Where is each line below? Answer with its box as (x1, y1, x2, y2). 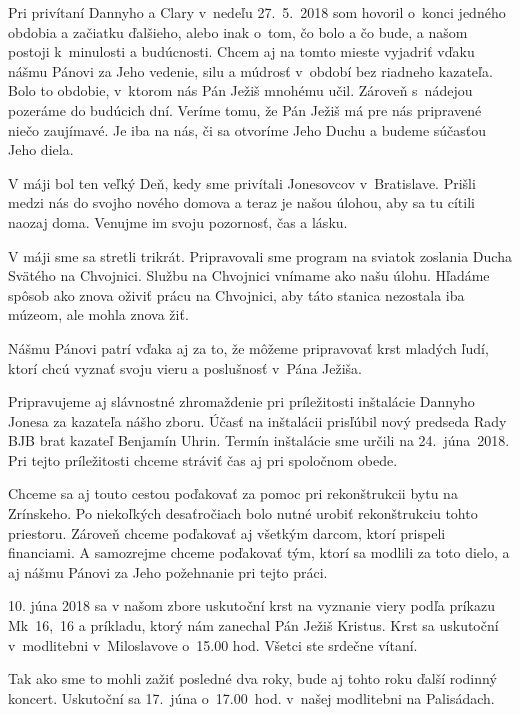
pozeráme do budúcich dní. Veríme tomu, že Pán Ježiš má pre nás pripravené (8, 99, 482, 120)
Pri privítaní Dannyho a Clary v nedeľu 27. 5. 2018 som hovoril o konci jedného (8, 2, 506, 22)
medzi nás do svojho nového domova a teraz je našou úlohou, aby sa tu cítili (8, 192, 475, 213)
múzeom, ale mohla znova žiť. (8, 304, 189, 325)
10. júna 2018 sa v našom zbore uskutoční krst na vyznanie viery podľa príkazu (8, 595, 496, 616)
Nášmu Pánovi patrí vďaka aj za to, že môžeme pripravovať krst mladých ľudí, (8, 337, 489, 358)
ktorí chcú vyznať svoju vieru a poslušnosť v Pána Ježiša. (8, 357, 362, 378)
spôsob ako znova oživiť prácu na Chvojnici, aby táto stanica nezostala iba (8, 284, 465, 305)
